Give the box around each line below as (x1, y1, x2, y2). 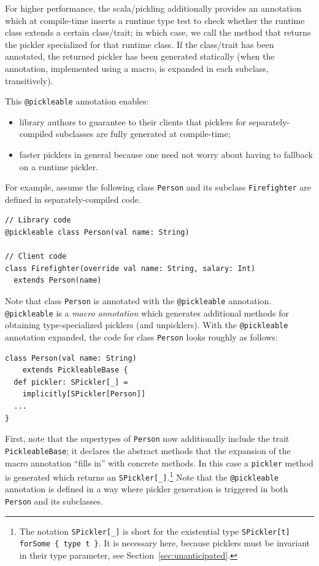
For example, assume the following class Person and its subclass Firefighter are (5, 181, 311, 194)
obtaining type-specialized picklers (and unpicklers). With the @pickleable (5, 318, 288, 331)
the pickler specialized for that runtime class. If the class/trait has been (5, 37, 274, 50)
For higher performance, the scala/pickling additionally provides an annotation (5, 2, 302, 14)
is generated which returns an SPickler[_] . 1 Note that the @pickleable (5, 469, 279, 483)
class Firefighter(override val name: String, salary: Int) (5, 264, 256, 273)
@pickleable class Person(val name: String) (5, 228, 190, 237)
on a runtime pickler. (19, 160, 98, 173)
